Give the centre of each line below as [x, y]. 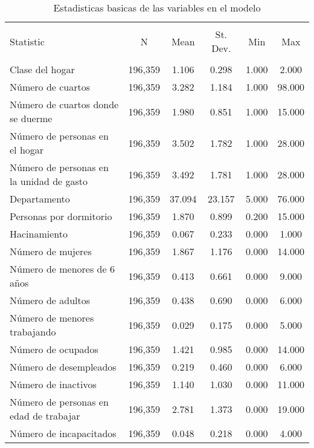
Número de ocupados [54, 349]
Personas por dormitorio [61, 216]
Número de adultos [50, 300]
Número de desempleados [63, 367]
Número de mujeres [51, 251]
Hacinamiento [39, 234]
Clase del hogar [42, 69]
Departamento [40, 199]
